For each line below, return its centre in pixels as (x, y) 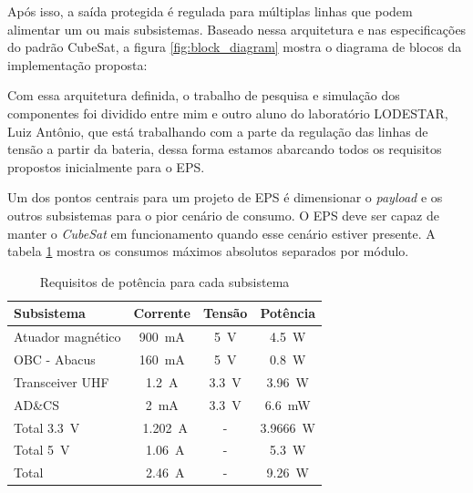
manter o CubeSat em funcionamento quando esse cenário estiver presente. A (221, 233)
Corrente (162, 313)
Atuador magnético (67, 337)
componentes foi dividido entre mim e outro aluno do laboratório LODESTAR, (228, 113)
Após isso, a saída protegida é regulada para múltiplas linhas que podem (210, 11)
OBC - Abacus (55, 359)
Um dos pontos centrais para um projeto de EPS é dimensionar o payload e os (225, 197)
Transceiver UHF (62, 381)
